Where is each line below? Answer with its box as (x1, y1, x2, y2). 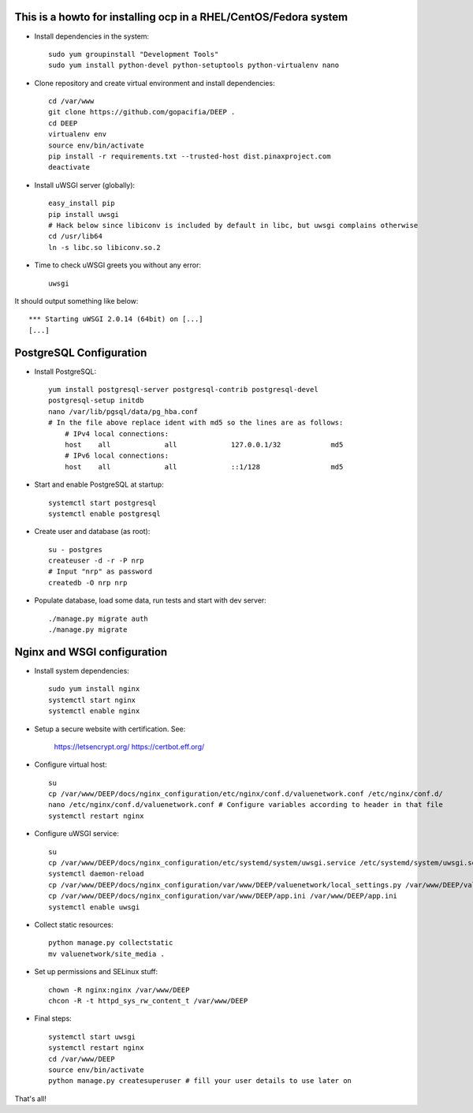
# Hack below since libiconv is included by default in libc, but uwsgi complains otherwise (48, 221, 419, 230)
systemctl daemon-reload (48, 869, 144, 879)
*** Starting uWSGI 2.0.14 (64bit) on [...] (28, 315, 204, 323)
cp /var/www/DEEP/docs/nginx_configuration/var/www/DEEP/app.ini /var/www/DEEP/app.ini (48, 891, 398, 901)
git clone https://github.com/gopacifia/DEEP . (48, 107, 236, 117)
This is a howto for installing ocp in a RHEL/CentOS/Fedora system (14, 10, 348, 24)
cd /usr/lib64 (48, 232, 102, 241)
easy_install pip (48, 199, 115, 208)
